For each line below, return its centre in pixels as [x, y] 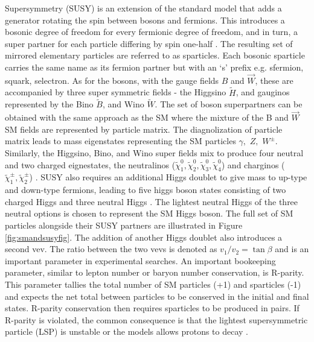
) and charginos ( [253, 164]
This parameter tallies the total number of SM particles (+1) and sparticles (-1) [153, 284]
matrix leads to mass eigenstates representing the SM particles [120, 141]
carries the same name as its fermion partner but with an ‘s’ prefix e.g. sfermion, [154, 67]
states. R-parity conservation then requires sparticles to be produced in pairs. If [152, 308]
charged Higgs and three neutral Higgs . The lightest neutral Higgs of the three [152, 201]
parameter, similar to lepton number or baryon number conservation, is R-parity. [155, 272]
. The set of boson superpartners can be [229, 104]
